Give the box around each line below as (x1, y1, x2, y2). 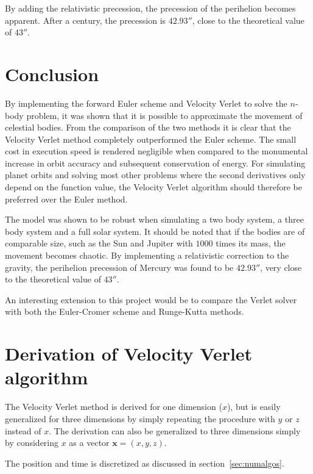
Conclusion (5, 61, 99, 86)
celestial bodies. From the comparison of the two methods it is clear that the (5, 121, 291, 134)
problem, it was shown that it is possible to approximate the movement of (26, 109, 303, 121)
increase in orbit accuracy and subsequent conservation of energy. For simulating (5, 156, 306, 169)
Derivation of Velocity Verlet (5, 341, 253, 366)
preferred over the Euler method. (5, 192, 128, 205)
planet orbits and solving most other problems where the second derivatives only (5, 168, 306, 181)
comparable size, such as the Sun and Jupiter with (5, 237, 193, 250)
